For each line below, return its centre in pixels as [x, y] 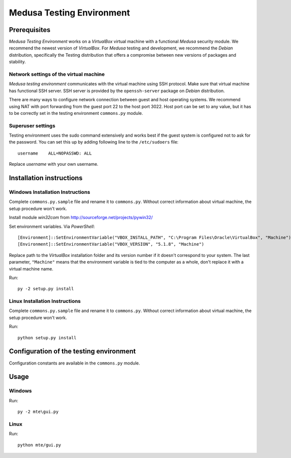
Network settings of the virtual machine [57, 74]
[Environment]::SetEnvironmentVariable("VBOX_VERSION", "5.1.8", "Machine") [111, 244]
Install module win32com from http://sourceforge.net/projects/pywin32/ [81, 218]
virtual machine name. [31, 268]
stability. [17, 62]
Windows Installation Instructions [50, 192]
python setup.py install [47, 338]
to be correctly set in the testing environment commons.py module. [76, 113]
